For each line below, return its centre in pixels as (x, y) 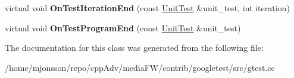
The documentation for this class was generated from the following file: (134, 48)
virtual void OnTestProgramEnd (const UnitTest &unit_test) (123, 27)
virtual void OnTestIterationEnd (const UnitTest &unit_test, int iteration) (147, 8)
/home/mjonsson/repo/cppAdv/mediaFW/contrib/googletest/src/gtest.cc (140, 67)
